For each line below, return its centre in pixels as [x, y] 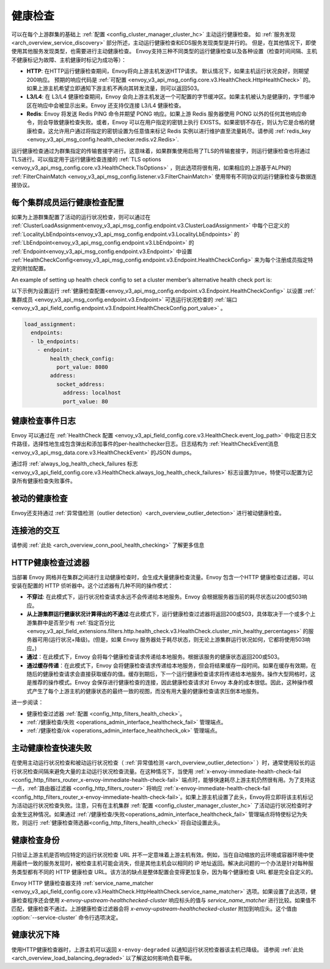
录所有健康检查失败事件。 [43, 481]
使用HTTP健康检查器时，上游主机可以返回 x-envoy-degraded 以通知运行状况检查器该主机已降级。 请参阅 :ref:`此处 [157, 949]
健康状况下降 [35, 935]
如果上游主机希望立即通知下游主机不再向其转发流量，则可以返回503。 [115, 88]
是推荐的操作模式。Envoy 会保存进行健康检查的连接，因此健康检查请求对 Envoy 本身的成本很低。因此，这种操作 [167, 683]
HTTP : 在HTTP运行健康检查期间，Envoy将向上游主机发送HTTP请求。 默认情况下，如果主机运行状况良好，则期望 [168, 71]
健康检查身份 [35, 840]
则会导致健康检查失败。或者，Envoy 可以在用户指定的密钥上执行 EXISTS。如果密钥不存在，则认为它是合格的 [173, 122]
